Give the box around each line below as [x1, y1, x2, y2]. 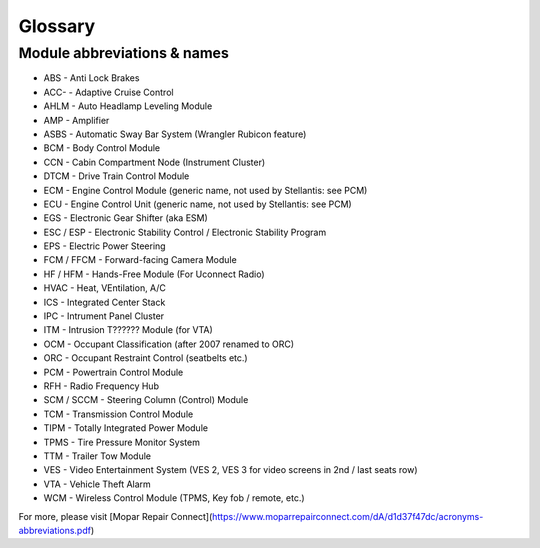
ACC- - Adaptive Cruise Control [43, 86, 174, 98]
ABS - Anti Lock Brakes [43, 72, 140, 84]
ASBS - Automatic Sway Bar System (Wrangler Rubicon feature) [43, 128, 307, 140]
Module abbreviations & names [18, 44, 229, 62]
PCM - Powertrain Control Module [43, 366, 184, 378]
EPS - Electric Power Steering [43, 240, 166, 252]
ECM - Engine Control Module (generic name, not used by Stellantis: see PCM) [43, 184, 368, 196]
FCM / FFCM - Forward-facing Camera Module [43, 254, 237, 266]
